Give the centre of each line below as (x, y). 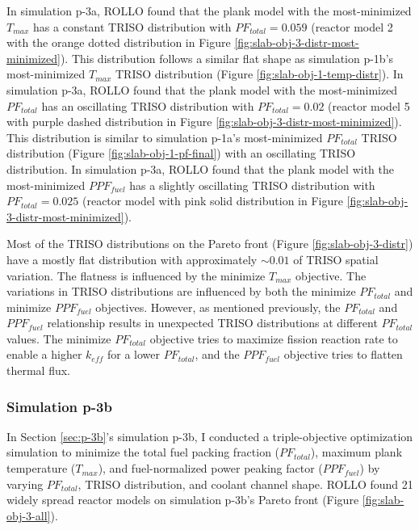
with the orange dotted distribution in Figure (119, 42)
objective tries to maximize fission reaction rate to (274, 338)
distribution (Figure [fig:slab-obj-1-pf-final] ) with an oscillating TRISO (181, 153)
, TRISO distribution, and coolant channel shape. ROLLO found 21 (245, 484)
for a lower (134, 354)
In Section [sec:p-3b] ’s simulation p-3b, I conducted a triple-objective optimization (210, 436)
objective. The (331, 275)
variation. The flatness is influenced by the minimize (136, 275)
